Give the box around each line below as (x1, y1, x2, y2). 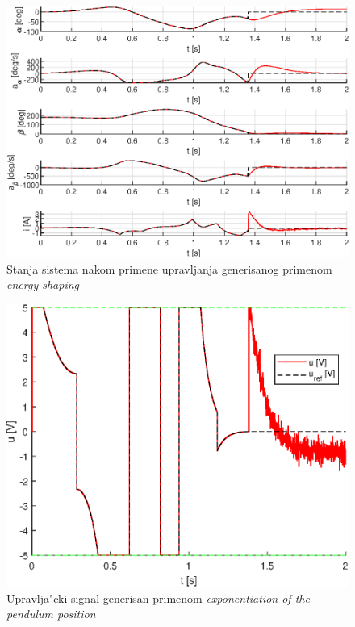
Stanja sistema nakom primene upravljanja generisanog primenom (6, 260, 332, 277)
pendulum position (6, 605, 96, 622)
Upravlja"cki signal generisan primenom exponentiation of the (6, 589, 310, 606)
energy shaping (6, 276, 79, 293)
